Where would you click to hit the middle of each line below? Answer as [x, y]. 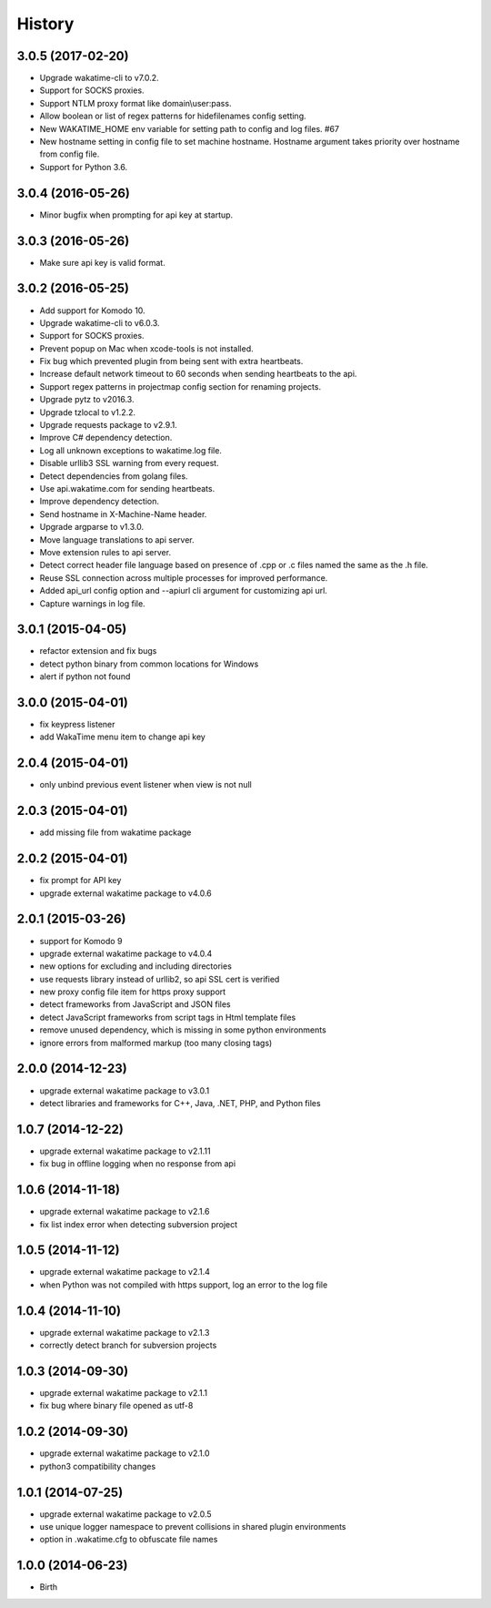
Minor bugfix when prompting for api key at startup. [136, 215]
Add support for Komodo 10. [92, 310]
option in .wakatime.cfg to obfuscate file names [129, 1540]
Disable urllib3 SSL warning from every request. [129, 463]
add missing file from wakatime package [115, 832]
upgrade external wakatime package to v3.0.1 [125, 1090]
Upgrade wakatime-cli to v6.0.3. [100, 322]
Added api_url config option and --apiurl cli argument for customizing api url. [183, 591]
